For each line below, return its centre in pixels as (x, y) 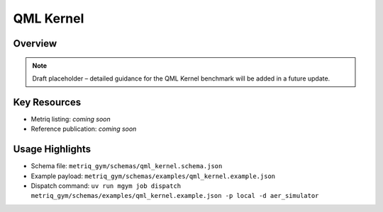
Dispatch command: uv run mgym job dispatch (106, 185)
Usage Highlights (52, 149)
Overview (35, 43)
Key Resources (47, 102)
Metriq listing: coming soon (71, 119)
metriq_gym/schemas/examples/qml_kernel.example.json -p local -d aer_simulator (175, 196)
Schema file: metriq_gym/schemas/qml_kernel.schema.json (127, 166)
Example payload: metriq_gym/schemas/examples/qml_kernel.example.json (153, 176)
